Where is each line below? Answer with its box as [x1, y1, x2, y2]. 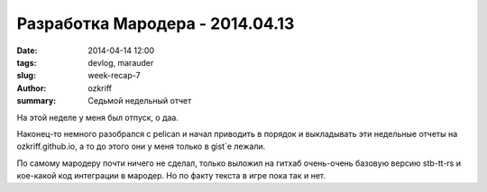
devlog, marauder [87, 57, 154, 68]
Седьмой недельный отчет [87, 96, 192, 106]
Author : [16, 82, 47, 94]
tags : [16, 57, 37, 68]
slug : [16, 70, 36, 81]
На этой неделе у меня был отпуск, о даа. [16, 112, 179, 123]
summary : [16, 96, 57, 106]
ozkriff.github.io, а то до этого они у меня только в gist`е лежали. [16, 141, 266, 152]
